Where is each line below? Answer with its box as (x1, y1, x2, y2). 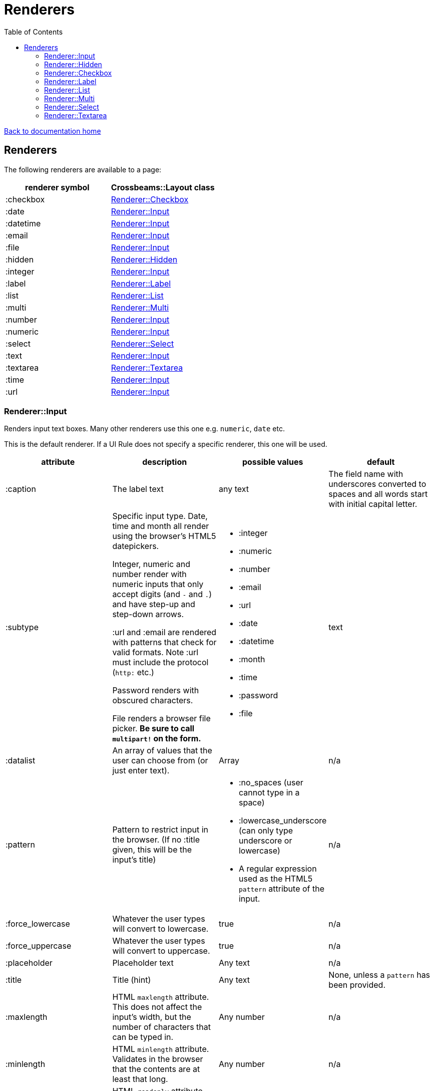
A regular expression (238, 864, 317, 874)
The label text (112, 484, 164, 494)
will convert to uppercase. (112, 946, 210, 956)
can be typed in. (112, 1032, 174, 1042)
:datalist (6, 755, 36, 766)
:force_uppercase (6, 941, 72, 951)
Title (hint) (112, 975, 151, 985)
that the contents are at (112, 1064, 200, 1074)
